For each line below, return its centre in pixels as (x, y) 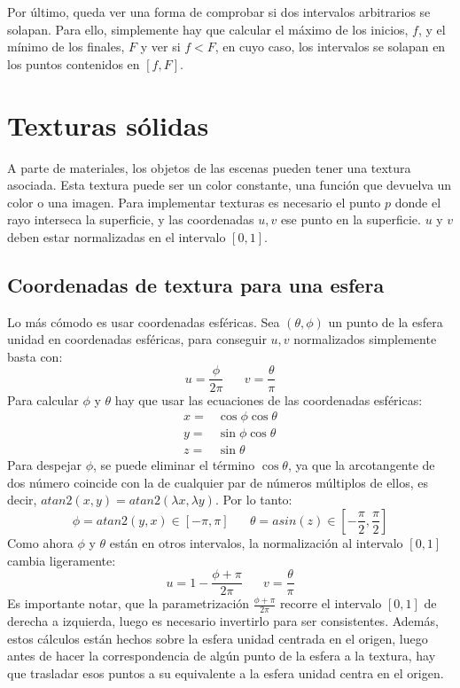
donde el (418, 202)
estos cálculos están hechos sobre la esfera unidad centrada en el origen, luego (218, 638)
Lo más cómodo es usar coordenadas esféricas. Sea (144, 321)
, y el (432, 29)
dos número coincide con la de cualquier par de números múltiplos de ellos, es (218, 482)
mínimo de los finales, (66, 47)
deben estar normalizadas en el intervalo (117, 236)
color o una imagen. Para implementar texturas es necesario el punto (194, 202)
